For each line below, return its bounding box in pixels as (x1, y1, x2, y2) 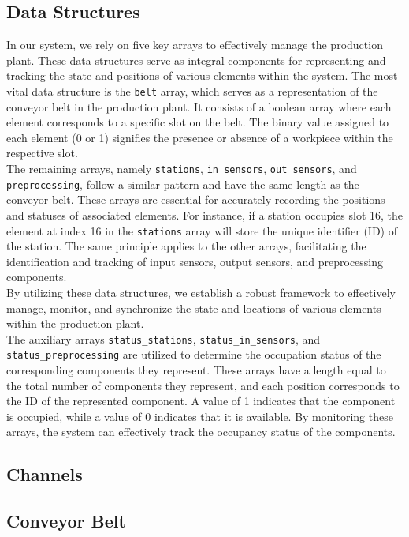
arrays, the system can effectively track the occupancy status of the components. (6, 423, 396, 440)
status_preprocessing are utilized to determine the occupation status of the (6, 346, 381, 362)
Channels (6, 462, 83, 486)
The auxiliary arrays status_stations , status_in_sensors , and (6, 330, 321, 347)
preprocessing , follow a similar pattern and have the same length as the (6, 175, 359, 192)
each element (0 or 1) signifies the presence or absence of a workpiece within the (6, 129, 393, 145)
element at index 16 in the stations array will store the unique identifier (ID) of (6, 222, 397, 238)
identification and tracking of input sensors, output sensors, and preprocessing (6, 253, 384, 269)
